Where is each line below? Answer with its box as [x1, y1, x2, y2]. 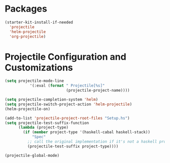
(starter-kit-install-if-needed [5, 20, 73, 25]
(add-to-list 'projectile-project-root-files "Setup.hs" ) [5, 115, 130, 120]
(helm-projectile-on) [5, 106, 51, 111]
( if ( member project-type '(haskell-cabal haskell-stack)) [23, 130, 151, 135]
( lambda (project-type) [18, 125, 69, 130]
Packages [5, 3, 48, 15]
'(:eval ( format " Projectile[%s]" [29, 83, 105, 89]
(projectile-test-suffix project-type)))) [27, 144, 119, 149]
